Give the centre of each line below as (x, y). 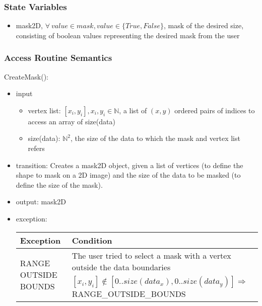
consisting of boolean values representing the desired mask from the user (128, 35)
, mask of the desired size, (204, 25)
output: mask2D (41, 202)
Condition (92, 240)
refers (36, 148)
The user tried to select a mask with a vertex (151, 255)
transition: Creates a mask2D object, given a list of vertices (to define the (129, 165)
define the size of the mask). (59, 184)
